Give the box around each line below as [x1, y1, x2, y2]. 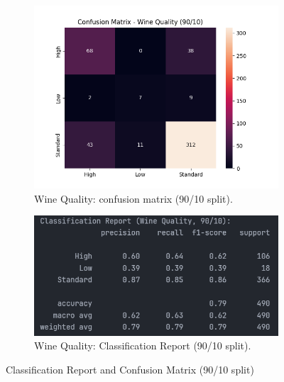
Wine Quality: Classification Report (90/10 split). [34, 338, 251, 353]
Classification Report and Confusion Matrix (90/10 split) [6, 361, 254, 376]
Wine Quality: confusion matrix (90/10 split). [34, 191, 233, 206]
